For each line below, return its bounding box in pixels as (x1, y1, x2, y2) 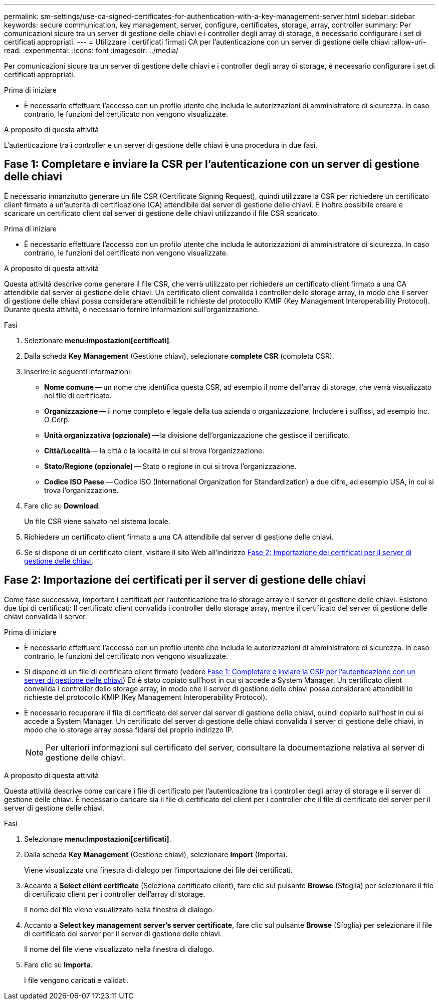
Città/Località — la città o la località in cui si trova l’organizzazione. (44, 446, 265, 455)
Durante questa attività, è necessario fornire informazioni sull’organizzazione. (4, 305, 259, 314)
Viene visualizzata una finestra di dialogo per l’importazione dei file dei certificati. (24, 865, 293, 874)
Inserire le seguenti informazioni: (24, 367, 132, 376)
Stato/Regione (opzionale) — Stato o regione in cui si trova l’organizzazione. (44, 461, 297, 470)
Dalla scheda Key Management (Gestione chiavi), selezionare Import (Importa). (24, 850, 288, 859)
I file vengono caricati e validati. (24, 975, 129, 984)
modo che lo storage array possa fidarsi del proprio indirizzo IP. (24, 725, 234, 734)
